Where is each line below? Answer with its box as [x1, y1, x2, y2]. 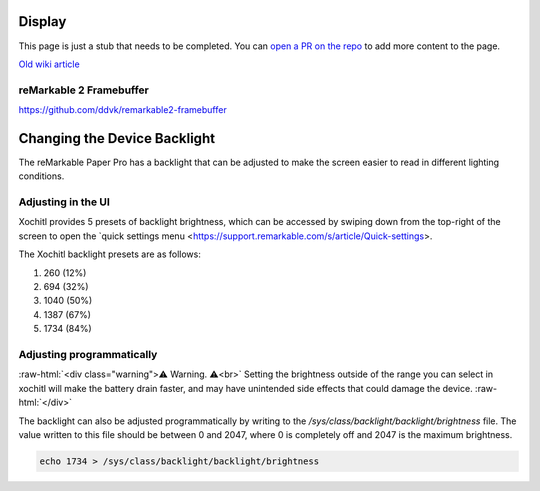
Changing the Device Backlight [18, 130, 215, 147]
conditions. [18, 170, 65, 182]
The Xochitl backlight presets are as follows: [18, 248, 202, 260]
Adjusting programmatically [18, 347, 158, 361]
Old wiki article [18, 58, 80, 70]
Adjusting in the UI [18, 195, 110, 209]
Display [18, 13, 67, 30]
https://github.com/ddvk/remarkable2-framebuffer [18, 104, 227, 116]
